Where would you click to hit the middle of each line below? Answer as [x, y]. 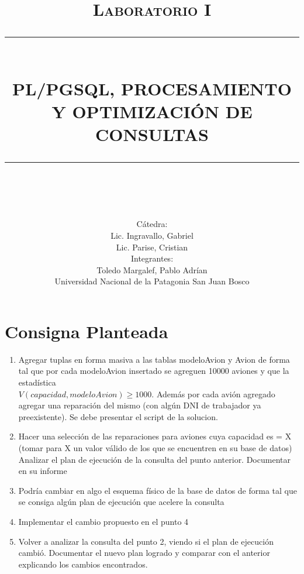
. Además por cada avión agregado [213, 393]
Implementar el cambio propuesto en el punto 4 [103, 521]
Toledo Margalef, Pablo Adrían [152, 269]
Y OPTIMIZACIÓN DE [152, 111]
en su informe [43, 471]
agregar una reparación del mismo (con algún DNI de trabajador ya [140, 405]
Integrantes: [152, 258]
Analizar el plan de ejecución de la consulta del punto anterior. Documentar [154, 459]
